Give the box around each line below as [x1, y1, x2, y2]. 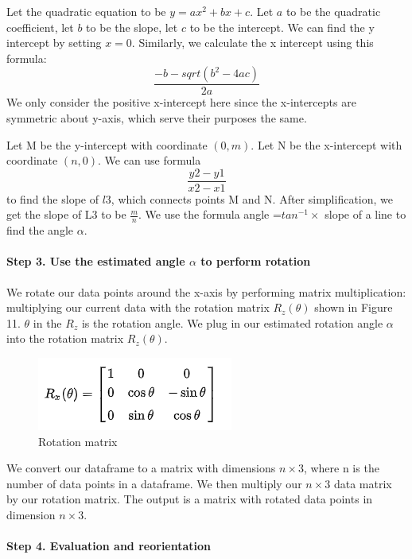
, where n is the [303, 460, 379, 476]
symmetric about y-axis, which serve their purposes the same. [6, 110, 307, 126]
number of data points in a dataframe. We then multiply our [6, 475, 302, 491]
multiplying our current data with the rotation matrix [6, 299, 270, 316]
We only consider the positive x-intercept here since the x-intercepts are [6, 94, 356, 111]
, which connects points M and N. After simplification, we [111, 190, 393, 207]
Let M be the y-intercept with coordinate [6, 136, 208, 153]
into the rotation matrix [6, 330, 124, 347]
